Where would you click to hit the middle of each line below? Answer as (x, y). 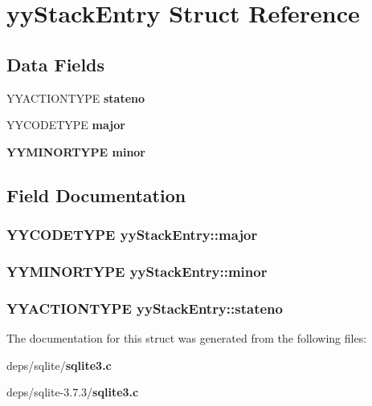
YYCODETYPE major (66, 125)
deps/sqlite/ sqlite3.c (59, 365)
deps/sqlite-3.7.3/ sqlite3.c (73, 392)
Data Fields (56, 64)
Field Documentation (96, 195)
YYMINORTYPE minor (76, 151)
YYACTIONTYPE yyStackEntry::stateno (145, 308)
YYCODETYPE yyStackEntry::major (132, 235)
